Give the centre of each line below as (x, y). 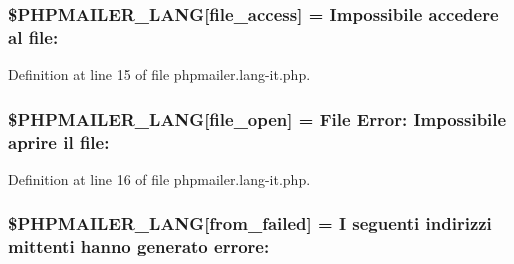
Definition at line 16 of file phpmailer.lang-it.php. (159, 178)
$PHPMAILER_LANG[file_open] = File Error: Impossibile (257, 118)
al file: (33, 36)
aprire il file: (59, 141)
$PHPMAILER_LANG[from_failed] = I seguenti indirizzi (250, 223)
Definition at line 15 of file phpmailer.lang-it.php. (159, 74)
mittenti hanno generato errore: (139, 246)
